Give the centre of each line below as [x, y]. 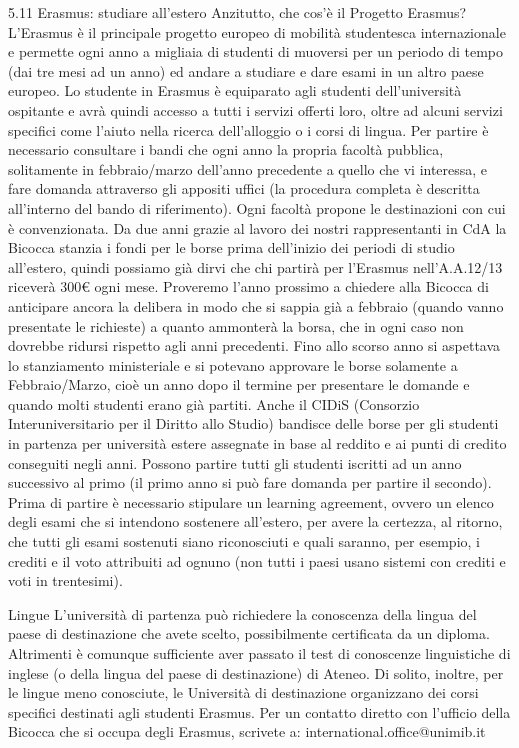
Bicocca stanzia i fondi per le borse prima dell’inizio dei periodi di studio [231, 247]
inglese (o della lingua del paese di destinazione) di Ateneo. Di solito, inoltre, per [256, 672]
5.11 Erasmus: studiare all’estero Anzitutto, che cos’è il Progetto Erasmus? [237, 12]
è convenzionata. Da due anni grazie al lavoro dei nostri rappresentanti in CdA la [257, 227]
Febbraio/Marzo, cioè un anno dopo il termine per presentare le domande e [239, 384]
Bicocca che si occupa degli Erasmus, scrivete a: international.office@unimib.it [247, 731]
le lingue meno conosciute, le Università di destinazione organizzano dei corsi [243, 692]
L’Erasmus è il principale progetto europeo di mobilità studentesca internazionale [257, 31]
